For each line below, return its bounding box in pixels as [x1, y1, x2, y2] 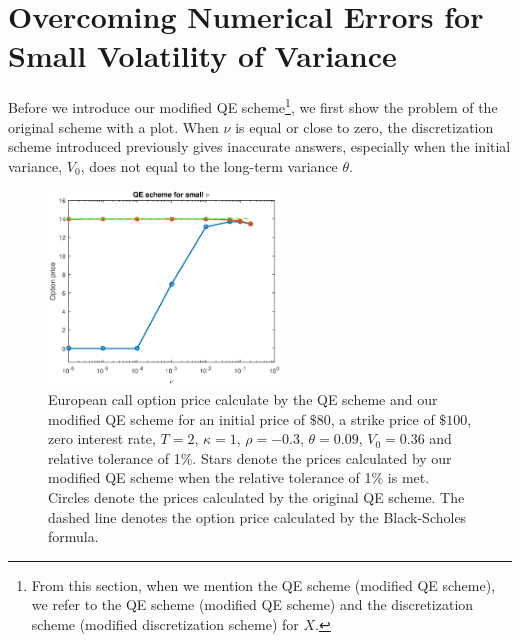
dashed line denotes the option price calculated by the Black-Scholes [48, 506, 467, 527]
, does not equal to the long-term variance [80, 155, 338, 176]
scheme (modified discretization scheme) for [31, 613, 299, 634]
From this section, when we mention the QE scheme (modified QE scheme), [31, 574, 496, 595]
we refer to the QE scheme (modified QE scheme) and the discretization [31, 594, 474, 615]
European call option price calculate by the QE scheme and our [48, 389, 438, 410]
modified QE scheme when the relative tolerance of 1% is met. [48, 467, 430, 488]
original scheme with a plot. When [8, 116, 219, 137]
